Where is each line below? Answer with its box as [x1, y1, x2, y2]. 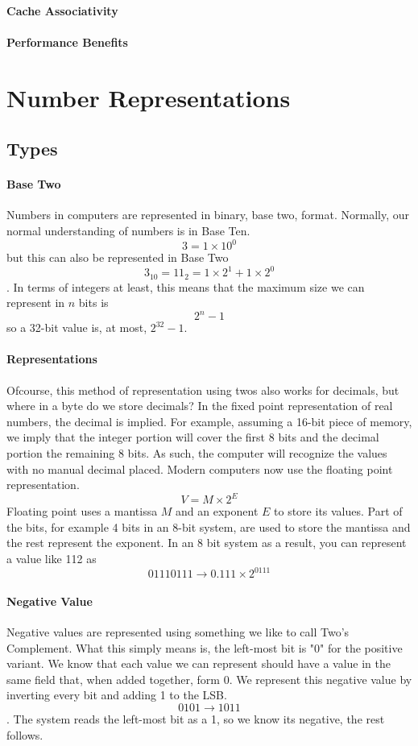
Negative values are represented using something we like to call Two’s [6, 623, 350, 640]
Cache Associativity [6, 2, 118, 19]
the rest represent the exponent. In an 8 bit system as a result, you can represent [6, 534, 407, 551]
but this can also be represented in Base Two [6, 249, 229, 266]
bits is [78, 294, 109, 311]
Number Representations [6, 81, 291, 114]
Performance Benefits [6, 33, 128, 50]
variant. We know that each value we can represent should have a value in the [6, 655, 391, 672]
